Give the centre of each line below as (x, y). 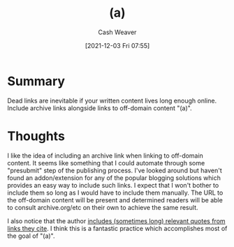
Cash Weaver (117, 32)
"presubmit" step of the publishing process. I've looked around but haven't (115, 170)
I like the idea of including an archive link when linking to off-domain (105, 156)
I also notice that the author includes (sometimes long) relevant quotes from (116, 220)
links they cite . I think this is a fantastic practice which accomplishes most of (117, 228)
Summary (36, 81)
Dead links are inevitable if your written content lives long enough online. (112, 100)
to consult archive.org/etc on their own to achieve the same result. (103, 207)
